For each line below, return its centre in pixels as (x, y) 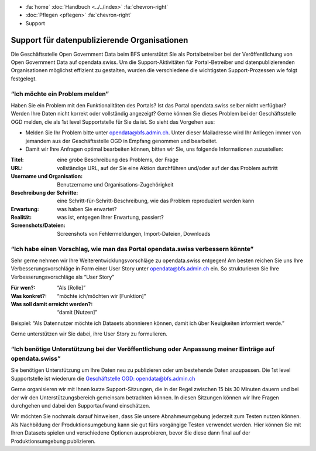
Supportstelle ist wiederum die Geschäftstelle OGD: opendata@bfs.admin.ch (103, 378)
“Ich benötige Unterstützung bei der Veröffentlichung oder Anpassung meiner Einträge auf (143, 349)
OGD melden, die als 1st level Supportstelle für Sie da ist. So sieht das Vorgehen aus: (113, 122)
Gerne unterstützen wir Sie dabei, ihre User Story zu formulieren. (89, 334)
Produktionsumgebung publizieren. (53, 441)
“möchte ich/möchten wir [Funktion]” (102, 296)
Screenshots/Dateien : (38, 225)
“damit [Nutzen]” (77, 312)
